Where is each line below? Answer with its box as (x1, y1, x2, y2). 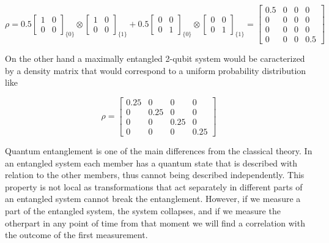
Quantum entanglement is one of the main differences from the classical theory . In (5, 144, 312, 157)
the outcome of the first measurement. (5, 228, 148, 241)
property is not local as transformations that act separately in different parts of (5, 180, 303, 193)
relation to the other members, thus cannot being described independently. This (5, 168, 305, 181)
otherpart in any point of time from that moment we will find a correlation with (5, 216, 305, 229)
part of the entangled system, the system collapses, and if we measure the (5, 204, 281, 217)
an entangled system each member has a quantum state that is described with (5, 156, 298, 169)
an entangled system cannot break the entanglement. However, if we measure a (5, 192, 301, 205)
